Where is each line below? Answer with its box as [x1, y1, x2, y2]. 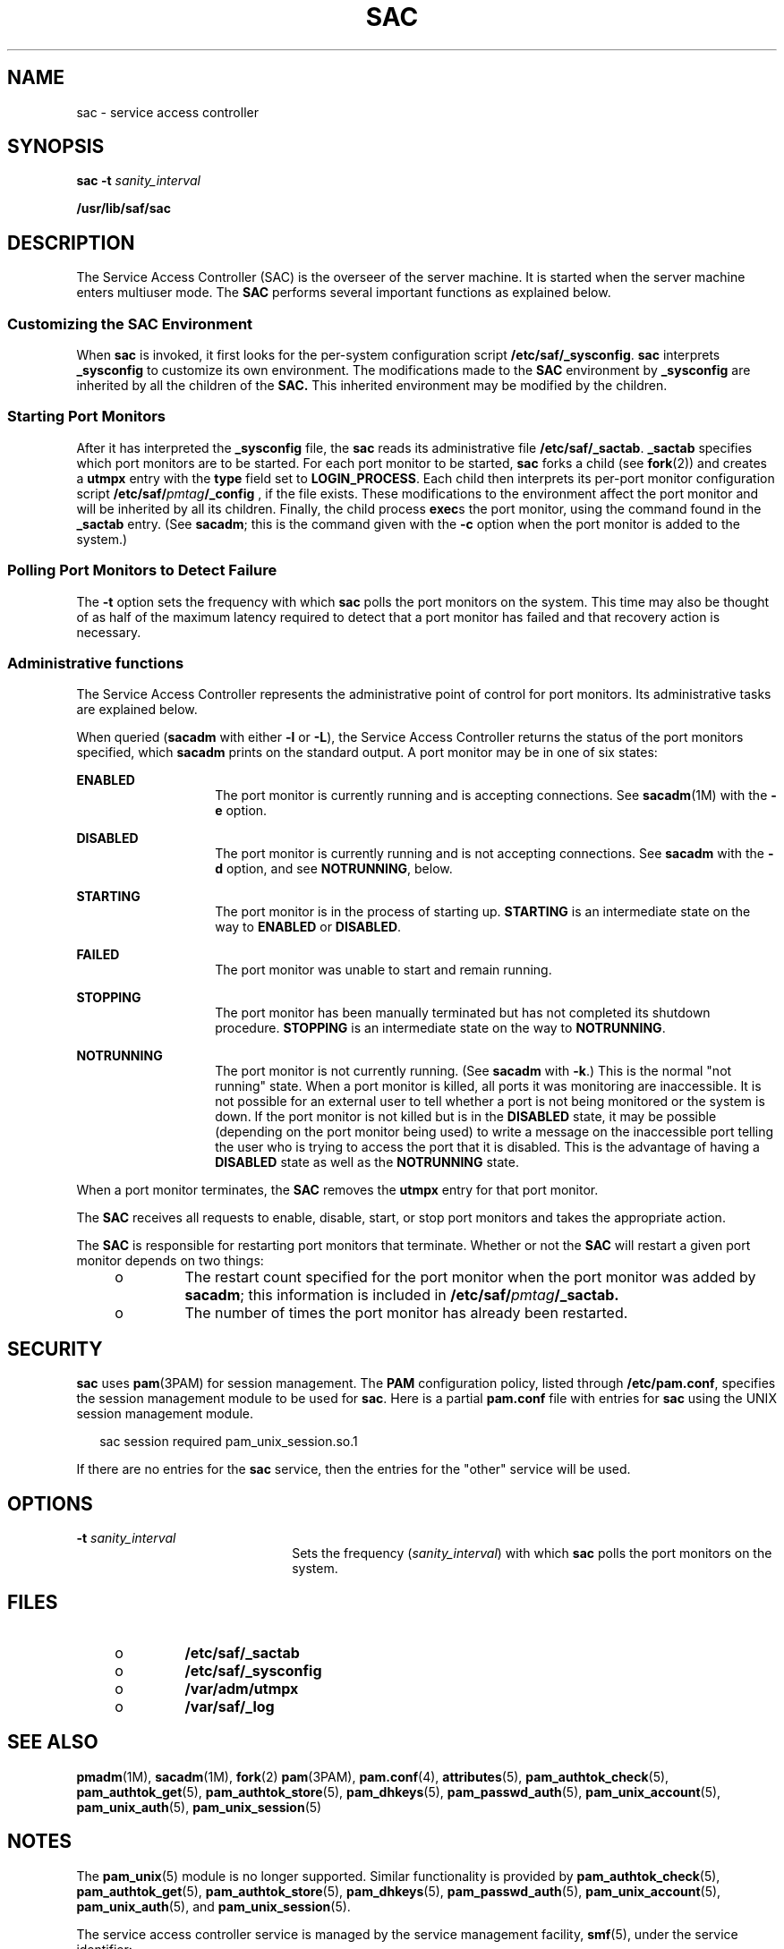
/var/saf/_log [184, 1697, 275, 1715]
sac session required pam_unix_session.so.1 [99, 1434, 358, 1450]
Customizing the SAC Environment [7, 314, 253, 333]
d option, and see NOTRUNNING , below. [215, 861, 453, 877]
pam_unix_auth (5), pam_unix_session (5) [76, 1799, 322, 1815]
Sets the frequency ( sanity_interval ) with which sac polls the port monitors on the [292, 1545, 772, 1561]
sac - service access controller [76, 104, 259, 120]
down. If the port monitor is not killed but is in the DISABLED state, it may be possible [215, 1109, 717, 1125]
